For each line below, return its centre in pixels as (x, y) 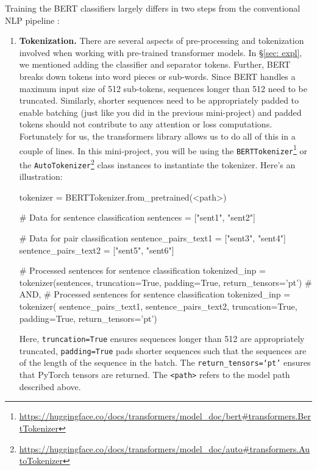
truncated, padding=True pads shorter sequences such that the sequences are (163, 350)
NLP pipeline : (32, 20)
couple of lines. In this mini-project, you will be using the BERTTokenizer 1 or (163, 149)
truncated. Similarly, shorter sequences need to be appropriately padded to (159, 100)
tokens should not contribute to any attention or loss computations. (146, 124)
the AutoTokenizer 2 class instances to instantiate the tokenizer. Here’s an (157, 163)
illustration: (41, 176)
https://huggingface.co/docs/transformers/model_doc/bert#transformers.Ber (165, 416)
